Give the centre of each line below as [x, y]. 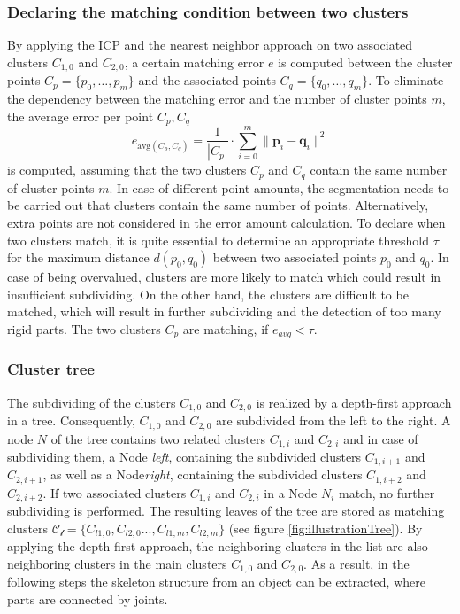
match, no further [387, 492]
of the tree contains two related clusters [158, 438]
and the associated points [207, 80]
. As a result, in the [356, 563]
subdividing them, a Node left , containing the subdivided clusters [184, 456]
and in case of [381, 438]
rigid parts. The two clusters [84, 328]
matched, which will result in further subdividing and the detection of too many [224, 311]
